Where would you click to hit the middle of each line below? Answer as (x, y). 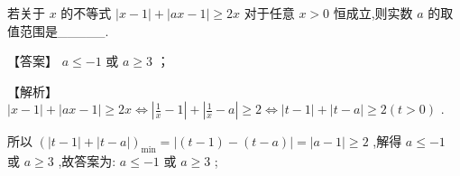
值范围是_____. (58, 30)
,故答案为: (87, 161)
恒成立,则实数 (373, 13)
